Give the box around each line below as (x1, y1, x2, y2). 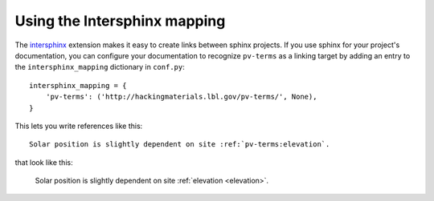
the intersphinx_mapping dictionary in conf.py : (14, 62, 185, 72)
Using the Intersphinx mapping (14, 12, 226, 30)
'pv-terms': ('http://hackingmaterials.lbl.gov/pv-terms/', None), (45, 92, 317, 102)
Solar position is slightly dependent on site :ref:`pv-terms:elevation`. (29, 140, 330, 149)
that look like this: (14, 157, 73, 167)
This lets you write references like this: (14, 121, 143, 131)
